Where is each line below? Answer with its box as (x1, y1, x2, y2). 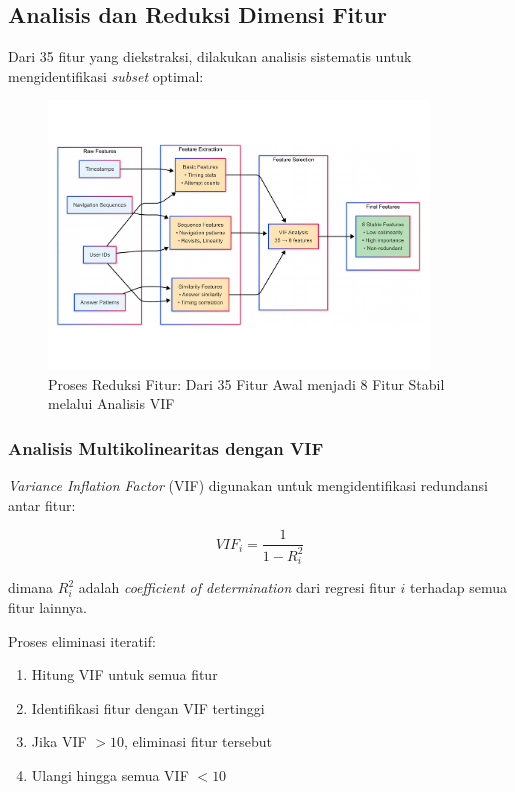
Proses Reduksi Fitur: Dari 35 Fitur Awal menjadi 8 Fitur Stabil (48, 373, 445, 394)
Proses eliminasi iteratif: (8, 630, 156, 651)
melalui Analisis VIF (48, 393, 175, 414)
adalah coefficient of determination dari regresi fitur (78, 577, 396, 598)
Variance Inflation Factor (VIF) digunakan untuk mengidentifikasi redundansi (8, 475, 488, 496)
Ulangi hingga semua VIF (31, 764, 189, 785)
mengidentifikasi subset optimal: (8, 65, 204, 86)
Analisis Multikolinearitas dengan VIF (8, 435, 324, 460)
